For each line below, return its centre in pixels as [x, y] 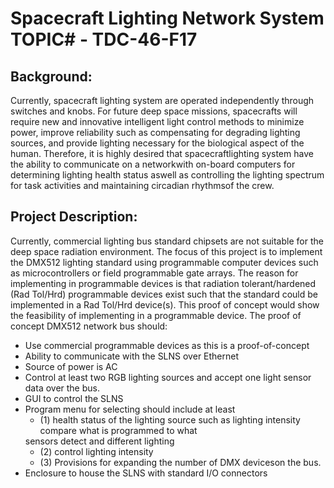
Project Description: [74, 217]
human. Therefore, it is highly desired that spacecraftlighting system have [162, 153]
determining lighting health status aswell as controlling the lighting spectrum [167, 175]
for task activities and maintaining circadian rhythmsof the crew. [142, 185]
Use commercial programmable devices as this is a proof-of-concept [167, 345]
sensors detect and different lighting [99, 441]
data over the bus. [62, 388]
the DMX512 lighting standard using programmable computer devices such [164, 262]
